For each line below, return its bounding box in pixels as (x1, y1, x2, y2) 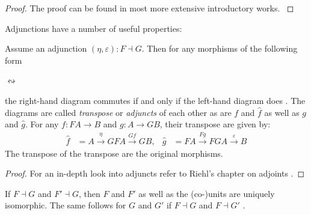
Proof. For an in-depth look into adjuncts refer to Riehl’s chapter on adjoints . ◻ (5, 167, 305, 180)
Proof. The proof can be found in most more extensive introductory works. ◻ (5, 2, 294, 14)
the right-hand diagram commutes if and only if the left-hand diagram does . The (5, 94, 306, 106)
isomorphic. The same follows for (5, 199, 126, 211)
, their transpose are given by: (159, 118, 271, 130)
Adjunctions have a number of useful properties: (5, 22, 182, 34)
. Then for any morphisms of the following (141, 42, 298, 55)
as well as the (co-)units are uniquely (138, 187, 275, 199)
